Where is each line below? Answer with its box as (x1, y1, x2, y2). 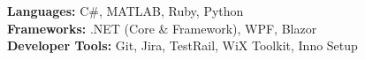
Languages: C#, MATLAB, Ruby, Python (7, 2, 244, 19)
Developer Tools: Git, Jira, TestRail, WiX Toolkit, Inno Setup (7, 36, 358, 55)
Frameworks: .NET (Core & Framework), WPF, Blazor (7, 19, 317, 37)
